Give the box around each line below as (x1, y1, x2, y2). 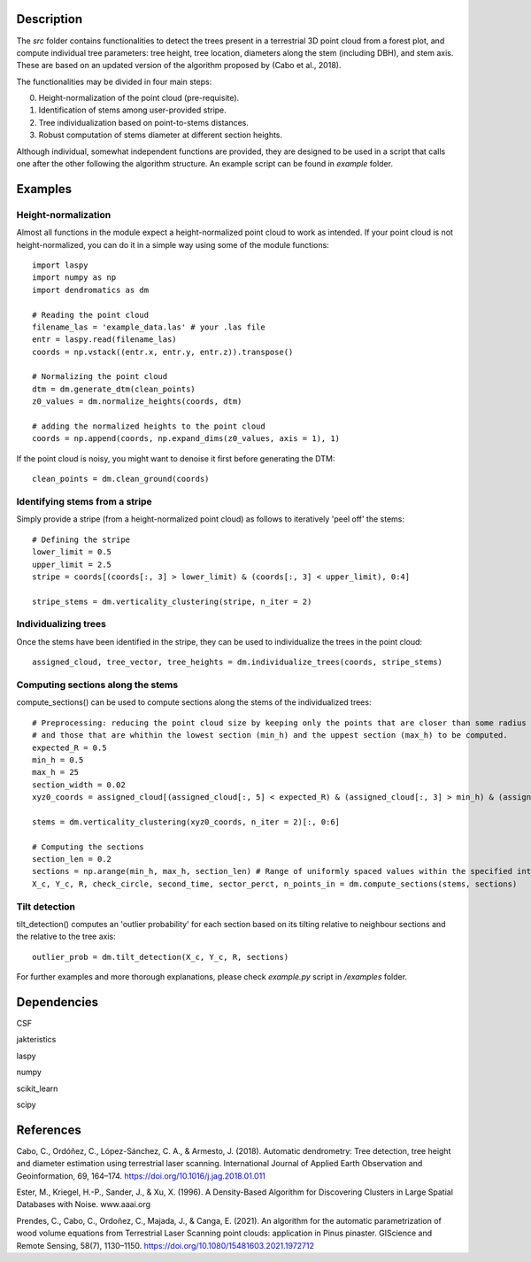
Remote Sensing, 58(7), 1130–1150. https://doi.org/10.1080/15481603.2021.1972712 (16, 1240, 314, 1250)
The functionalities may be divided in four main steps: (16, 76, 212, 87)
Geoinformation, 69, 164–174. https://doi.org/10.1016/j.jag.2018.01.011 (16, 1170, 265, 1181)
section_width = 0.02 (32, 779, 126, 790)
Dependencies (16, 995, 99, 1010)
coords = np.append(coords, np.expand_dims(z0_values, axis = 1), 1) (32, 434, 341, 444)
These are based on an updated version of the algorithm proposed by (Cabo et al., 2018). (16, 60, 342, 71)
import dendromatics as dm (32, 284, 150, 295)
